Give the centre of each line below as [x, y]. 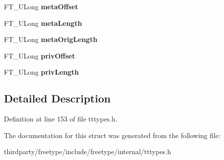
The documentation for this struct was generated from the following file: [112, 135]
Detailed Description [57, 98]
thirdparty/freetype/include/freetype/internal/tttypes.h [88, 151]
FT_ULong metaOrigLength [51, 39]
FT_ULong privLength [42, 72]
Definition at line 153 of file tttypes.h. [61, 119]
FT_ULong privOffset [40, 55]
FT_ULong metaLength [43, 23]
